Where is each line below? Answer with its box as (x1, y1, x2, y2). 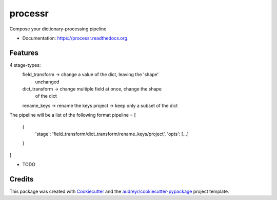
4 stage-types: (9, 62, 41, 68)
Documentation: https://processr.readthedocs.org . (22, 35, 129, 41)
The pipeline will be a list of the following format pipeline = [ (9, 112, 136, 118)
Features (9, 48, 38, 57)
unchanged (35, 79, 60, 85)
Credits (9, 175, 34, 184)
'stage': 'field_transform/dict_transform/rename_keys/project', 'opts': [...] (35, 131, 189, 137)
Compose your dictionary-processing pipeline (9, 26, 107, 32)
